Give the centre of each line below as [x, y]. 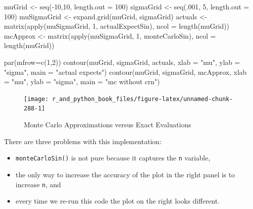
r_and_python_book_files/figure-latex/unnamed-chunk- [143, 99]
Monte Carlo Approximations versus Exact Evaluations [108, 125]
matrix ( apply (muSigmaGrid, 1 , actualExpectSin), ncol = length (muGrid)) [117, 26]
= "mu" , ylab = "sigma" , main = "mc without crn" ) [82, 81]
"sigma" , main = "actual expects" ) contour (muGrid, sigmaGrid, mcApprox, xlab [125, 72]
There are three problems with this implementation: [83, 141]
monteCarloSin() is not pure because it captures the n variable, [113, 158]
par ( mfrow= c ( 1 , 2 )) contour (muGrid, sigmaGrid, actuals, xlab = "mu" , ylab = [122, 62]
